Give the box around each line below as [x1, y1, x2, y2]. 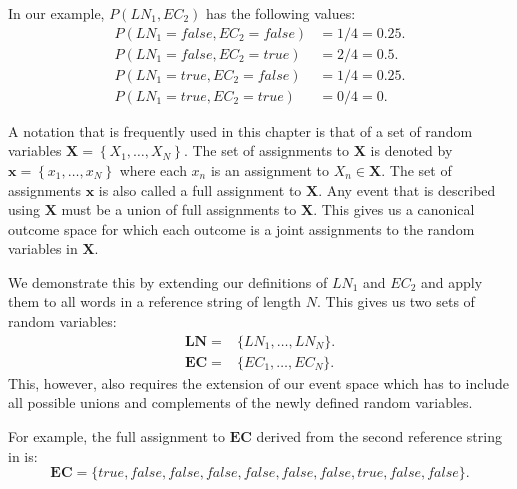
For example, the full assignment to [8, 425, 226, 446]
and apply [420, 271, 483, 292]
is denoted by [370, 140, 453, 161]
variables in [8, 238, 78, 259]
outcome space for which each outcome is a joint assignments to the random [8, 218, 475, 239]
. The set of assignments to [183, 140, 350, 161]
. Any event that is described [318, 179, 496, 200]
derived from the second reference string [256, 425, 502, 446]
